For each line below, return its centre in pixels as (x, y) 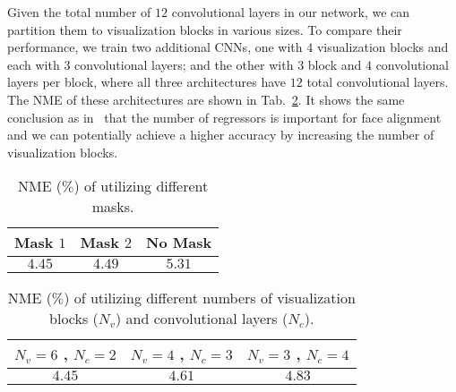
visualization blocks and (383, 47)
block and (335, 64)
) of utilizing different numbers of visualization (210, 298)
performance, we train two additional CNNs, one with (155, 47)
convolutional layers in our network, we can (291, 12)
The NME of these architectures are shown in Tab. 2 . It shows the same (206, 99)
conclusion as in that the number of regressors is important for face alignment (224, 117)
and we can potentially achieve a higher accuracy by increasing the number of (221, 135)
